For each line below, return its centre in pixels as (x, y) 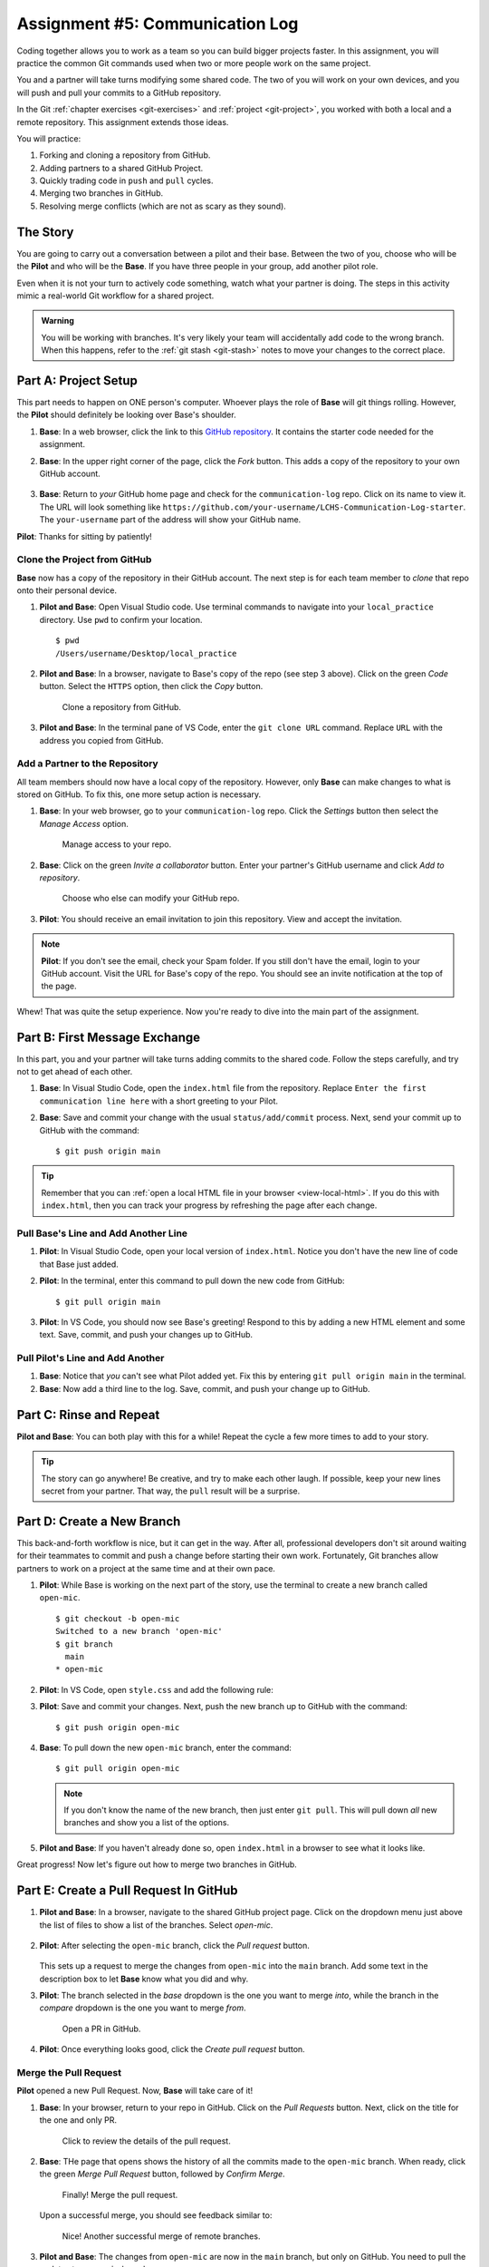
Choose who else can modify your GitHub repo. (151, 899)
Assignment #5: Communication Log (158, 24)
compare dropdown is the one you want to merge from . (143, 2008)
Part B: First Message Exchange (109, 1037)
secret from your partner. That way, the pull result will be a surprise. (171, 1491)
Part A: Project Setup (77, 380)
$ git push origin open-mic (118, 1727)
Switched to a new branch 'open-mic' (139, 1631)
